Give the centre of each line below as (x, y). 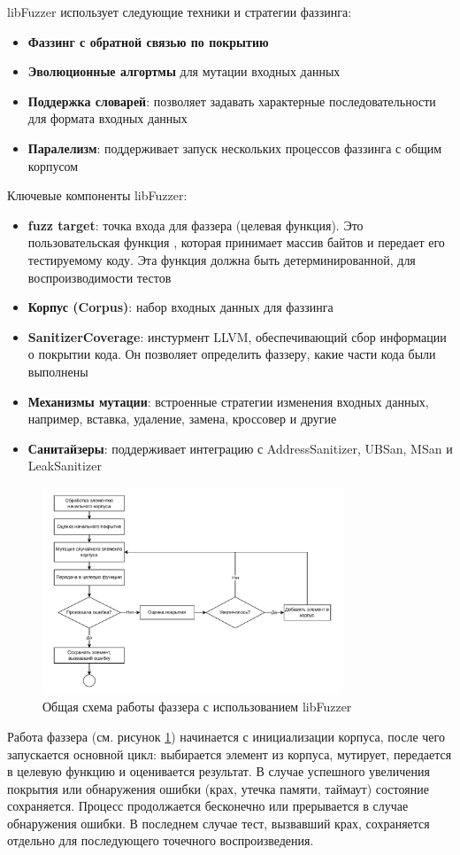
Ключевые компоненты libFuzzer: (97, 195)
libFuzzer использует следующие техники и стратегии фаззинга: (180, 12)
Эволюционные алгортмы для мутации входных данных (184, 71)
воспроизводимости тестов (100, 277)
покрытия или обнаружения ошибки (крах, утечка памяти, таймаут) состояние (218, 788)
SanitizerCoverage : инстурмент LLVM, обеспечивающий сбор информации (237, 336)
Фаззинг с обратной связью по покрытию (148, 41)
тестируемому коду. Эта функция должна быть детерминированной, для (222, 259)
